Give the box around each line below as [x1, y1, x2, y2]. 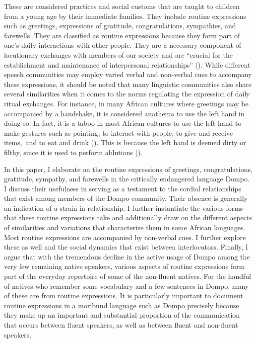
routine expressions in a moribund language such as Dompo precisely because [4, 300, 239, 310]
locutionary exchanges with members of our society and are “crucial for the [4, 49, 233, 60]
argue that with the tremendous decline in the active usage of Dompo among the [4, 251, 250, 261]
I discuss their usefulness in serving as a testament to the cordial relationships [4, 183, 241, 193]
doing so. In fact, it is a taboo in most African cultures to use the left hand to [4, 118, 242, 128]
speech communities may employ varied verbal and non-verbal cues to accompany [4, 69, 252, 80]
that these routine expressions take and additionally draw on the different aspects [4, 212, 252, 223]
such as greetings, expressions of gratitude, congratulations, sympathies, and [4, 20, 236, 31]
